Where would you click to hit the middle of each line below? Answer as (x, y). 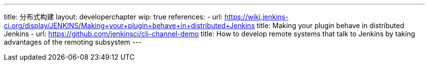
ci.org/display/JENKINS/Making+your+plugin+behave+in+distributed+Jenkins (130, 25)
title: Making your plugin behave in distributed (331, 25)
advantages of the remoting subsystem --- (73, 42)
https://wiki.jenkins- (256, 17)
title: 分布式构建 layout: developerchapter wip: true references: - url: (113, 17)
